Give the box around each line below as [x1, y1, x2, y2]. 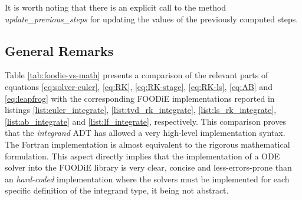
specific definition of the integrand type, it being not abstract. [5, 184, 229, 196]
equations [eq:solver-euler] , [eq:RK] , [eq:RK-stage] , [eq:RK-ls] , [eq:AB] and [5, 80, 273, 92]
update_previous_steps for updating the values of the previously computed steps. [5, 12, 298, 25]
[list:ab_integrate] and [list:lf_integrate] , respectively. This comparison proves [5, 115, 287, 127]
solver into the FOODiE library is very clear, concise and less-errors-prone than [5, 161, 292, 174]
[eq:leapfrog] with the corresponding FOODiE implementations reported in [5, 92, 275, 104]
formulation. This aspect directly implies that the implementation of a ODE [5, 149, 280, 162]
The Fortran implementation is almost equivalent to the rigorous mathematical [5, 138, 290, 150]
